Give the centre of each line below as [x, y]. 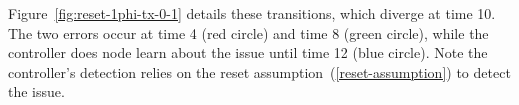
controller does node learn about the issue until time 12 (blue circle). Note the [248, 52]
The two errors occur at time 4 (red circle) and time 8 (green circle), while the [248, 32]
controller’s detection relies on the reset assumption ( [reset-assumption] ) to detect [259, 71]
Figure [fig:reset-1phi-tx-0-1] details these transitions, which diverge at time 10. [252, 13]
